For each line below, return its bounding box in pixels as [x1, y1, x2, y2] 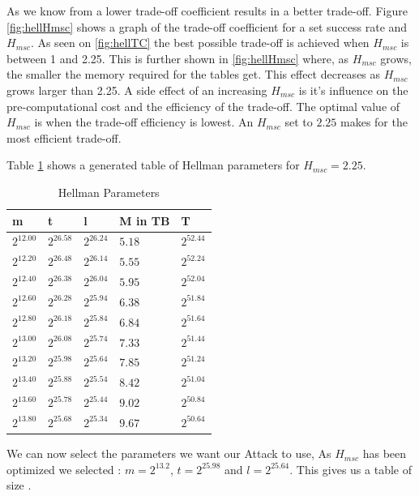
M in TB [119, 212, 170, 229]
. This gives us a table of [289, 460, 412, 477]
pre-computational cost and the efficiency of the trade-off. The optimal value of [6, 97, 400, 114]
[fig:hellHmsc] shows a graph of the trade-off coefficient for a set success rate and [6, 18, 408, 35]
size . [6, 477, 32, 494]
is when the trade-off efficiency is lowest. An [34, 113, 254, 130]
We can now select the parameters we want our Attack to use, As [6, 445, 331, 462]
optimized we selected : [6, 460, 122, 477]
